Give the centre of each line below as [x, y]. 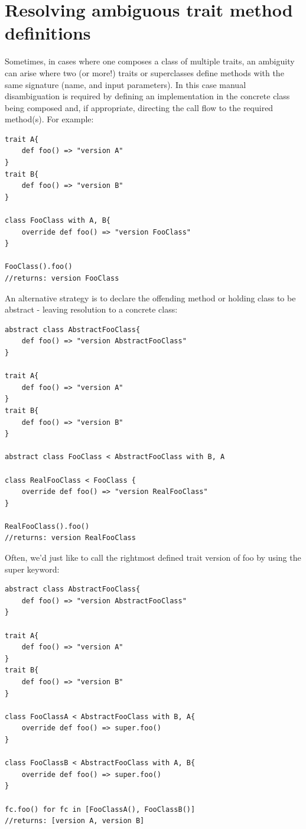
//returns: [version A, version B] [75, 821]
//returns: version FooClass [62, 278]
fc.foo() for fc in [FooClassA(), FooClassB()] [100, 809]
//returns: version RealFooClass [70, 538]
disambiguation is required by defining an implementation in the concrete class [147, 96]
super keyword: [32, 569]
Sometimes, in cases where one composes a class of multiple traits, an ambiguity [150, 61]
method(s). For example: [49, 119]
